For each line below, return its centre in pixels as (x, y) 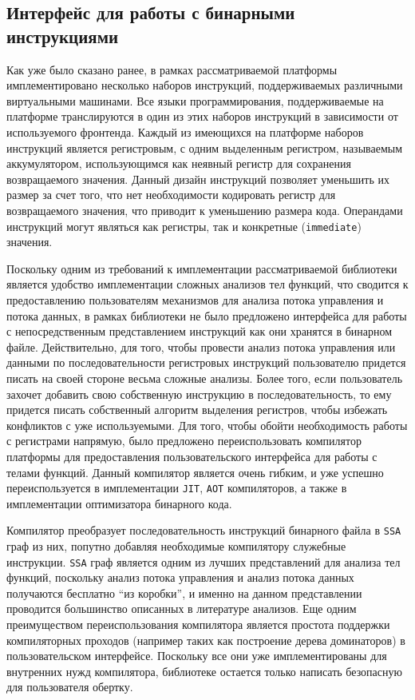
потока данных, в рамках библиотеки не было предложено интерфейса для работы (207, 315)
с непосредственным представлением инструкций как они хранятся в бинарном (200, 331)
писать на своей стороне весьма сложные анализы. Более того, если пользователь (205, 378)
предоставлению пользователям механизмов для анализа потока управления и (195, 299)
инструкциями (63, 36)
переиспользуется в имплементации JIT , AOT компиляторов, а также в (177, 488)
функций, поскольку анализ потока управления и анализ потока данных (180, 577)
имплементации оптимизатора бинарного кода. (119, 503)
